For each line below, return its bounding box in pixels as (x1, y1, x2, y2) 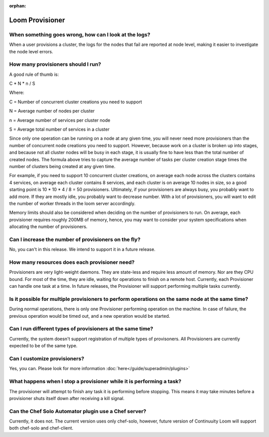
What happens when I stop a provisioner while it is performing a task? (9, 378, 182, 385)
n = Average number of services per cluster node (9, 117, 111, 123)
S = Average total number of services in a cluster (9, 126, 110, 132)
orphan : (9, 3, 26, 8)
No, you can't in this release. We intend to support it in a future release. (9, 246, 155, 252)
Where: (9, 90, 24, 96)
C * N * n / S (9, 80, 35, 87)
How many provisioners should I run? (9, 61, 102, 68)
